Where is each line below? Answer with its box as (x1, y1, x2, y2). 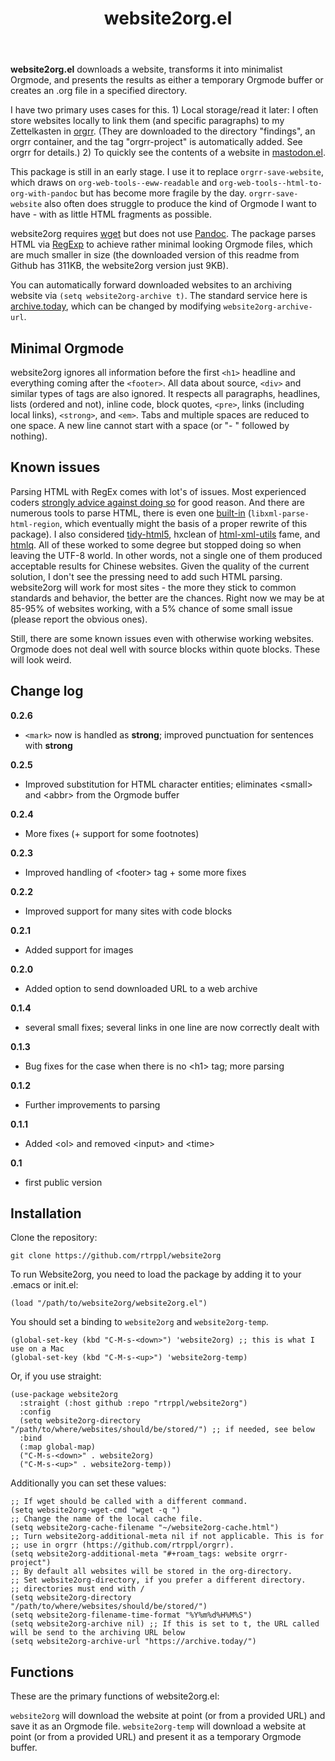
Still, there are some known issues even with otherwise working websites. (10, 632, 315, 644)
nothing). (10, 430, 48, 442)
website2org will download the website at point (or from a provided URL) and (10, 1710, 326, 1722)
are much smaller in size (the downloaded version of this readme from (10, 249, 300, 261)
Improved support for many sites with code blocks (24, 905, 233, 917)
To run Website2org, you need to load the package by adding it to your (10, 1268, 302, 1281)
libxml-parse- (250, 508, 310, 519)
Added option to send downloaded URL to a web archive (24, 982, 258, 994)
